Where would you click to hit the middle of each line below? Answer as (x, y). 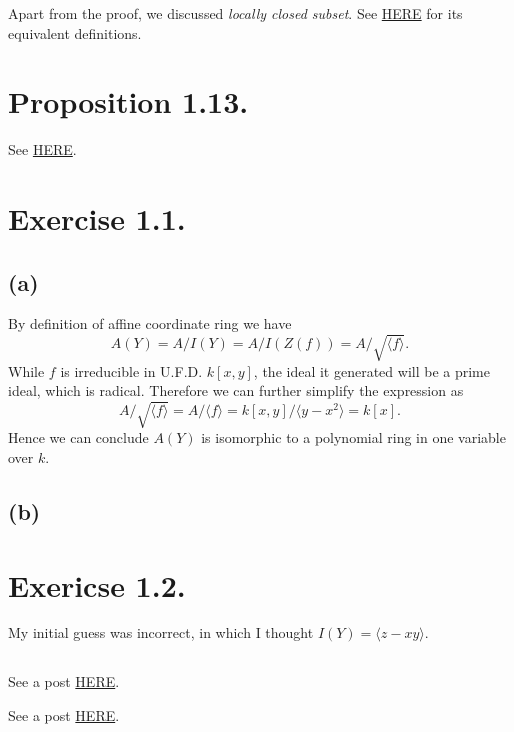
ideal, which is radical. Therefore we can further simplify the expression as (236, 390)
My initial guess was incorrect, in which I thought (161, 632)
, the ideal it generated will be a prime (371, 370)
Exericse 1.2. (97, 584)
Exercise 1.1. (97, 218)
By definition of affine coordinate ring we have (150, 323)
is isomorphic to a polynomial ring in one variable (353, 437)
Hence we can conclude (78, 437)
